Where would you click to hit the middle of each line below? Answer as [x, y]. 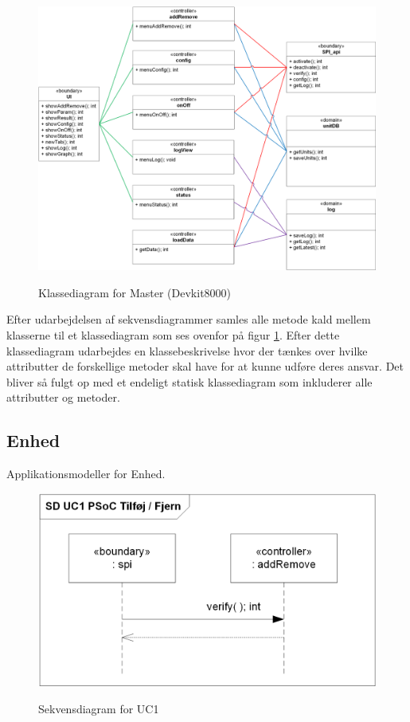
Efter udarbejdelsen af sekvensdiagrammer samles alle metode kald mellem [189, 319]
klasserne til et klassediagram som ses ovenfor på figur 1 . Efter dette [173, 335]
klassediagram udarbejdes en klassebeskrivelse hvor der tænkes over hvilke [187, 350]
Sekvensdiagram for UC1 [99, 709]
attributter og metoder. [63, 397]
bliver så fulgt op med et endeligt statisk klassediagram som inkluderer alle [189, 381]
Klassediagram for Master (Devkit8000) [135, 292]
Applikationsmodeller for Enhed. [86, 474]
